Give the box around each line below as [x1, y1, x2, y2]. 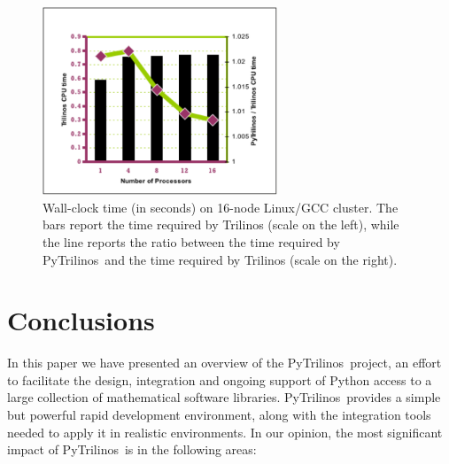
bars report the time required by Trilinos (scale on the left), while [43, 215, 399, 234]
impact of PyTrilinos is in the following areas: [7, 440, 257, 459]
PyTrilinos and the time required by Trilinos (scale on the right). [43, 250, 398, 268]
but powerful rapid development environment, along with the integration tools [7, 406, 431, 423]
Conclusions [7, 302, 155, 338]
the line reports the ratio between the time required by [43, 232, 340, 251]
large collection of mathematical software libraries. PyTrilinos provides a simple [7, 388, 441, 406]
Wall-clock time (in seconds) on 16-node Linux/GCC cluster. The [43, 197, 399, 216]
